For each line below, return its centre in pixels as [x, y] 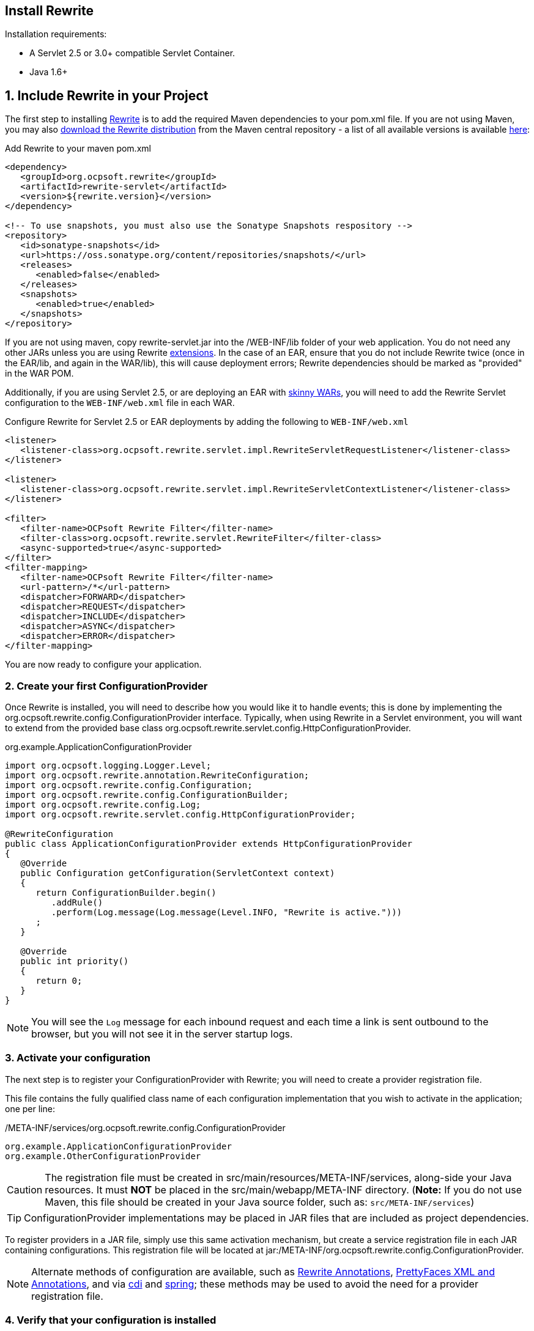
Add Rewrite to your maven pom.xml [78, 149]
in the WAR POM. [39, 374]
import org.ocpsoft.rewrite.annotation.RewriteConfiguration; [157, 776]
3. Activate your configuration [78, 1058]
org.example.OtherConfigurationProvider [103, 1156]
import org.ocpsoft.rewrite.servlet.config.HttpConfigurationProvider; [180, 815]
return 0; [59, 981]
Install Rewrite [50, 11]
